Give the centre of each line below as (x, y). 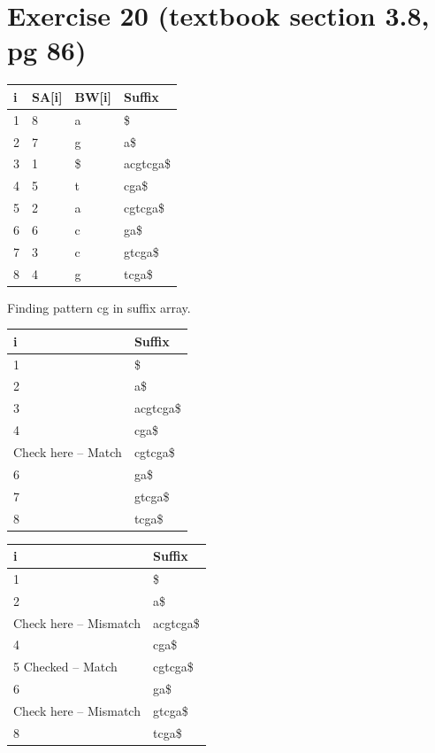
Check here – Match (68, 451)
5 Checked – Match (65, 667)
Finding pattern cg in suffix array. (99, 307)
